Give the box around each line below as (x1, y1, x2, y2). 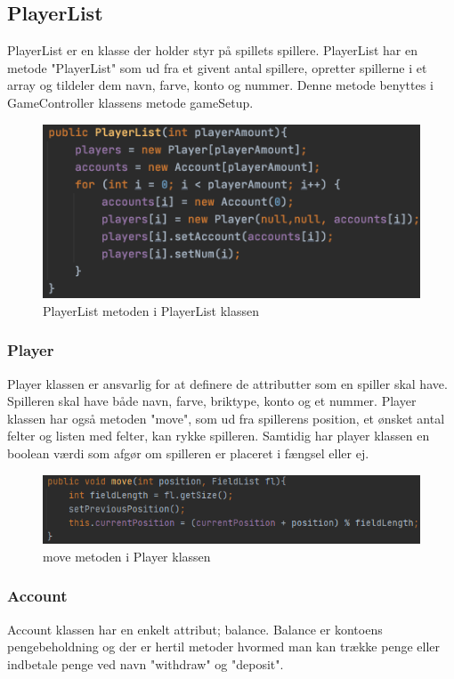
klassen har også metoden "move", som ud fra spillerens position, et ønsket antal (7, 408, 445, 427)
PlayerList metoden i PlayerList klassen (43, 301, 260, 319)
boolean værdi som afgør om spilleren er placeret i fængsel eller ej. (7, 444, 369, 463)
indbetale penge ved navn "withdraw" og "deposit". (7, 654, 284, 673)
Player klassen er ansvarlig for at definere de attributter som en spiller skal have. (7, 374, 448, 392)
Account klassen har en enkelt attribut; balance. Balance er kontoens (7, 619, 383, 638)
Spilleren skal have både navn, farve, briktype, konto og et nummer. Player (7, 392, 417, 410)
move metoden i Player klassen (43, 546, 211, 565)
